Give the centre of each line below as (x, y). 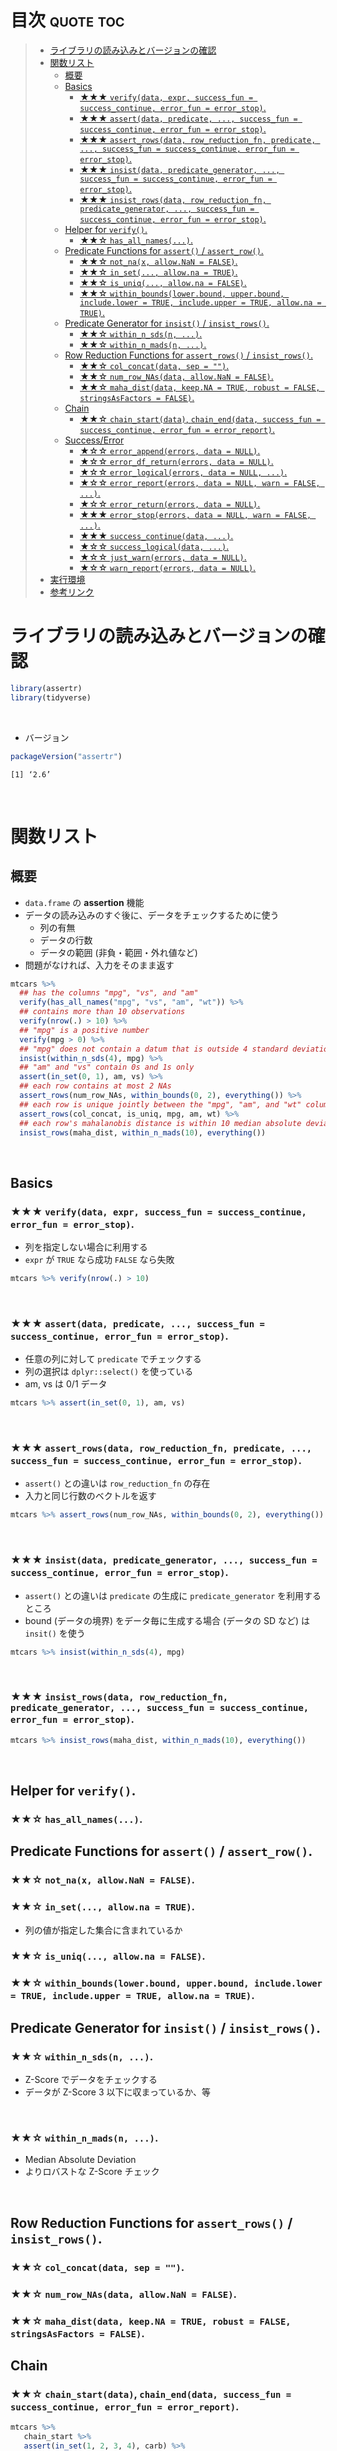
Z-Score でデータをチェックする (91, 2080)
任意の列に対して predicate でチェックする (113, 1359)
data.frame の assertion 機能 (84, 902)
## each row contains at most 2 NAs (95, 1086)
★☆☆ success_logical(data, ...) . (154, 546)
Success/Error (94, 440)
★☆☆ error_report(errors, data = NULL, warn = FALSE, (200, 482)
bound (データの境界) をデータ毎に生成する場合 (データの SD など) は (167, 1620)
